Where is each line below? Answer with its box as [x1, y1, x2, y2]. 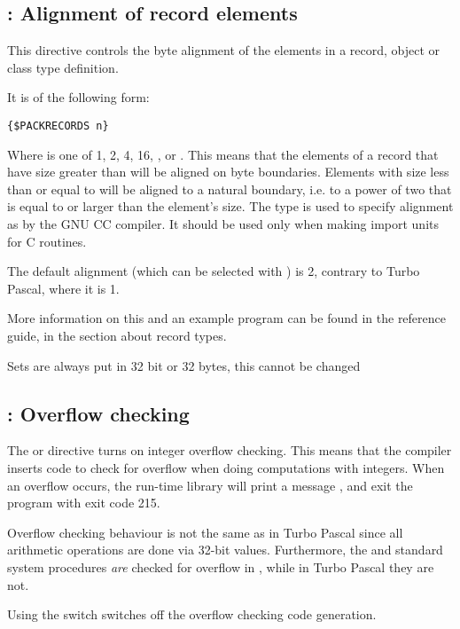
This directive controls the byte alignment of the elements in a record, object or [7, 41, 441, 59]
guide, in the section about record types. [7, 326, 227, 344]
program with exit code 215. [7, 493, 160, 512]
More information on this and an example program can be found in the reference [7, 309, 447, 327]
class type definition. [7, 58, 119, 76]
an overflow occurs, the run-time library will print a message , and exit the [7, 476, 413, 494]
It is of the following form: [7, 88, 150, 106]
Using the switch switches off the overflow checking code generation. [7, 605, 377, 624]
